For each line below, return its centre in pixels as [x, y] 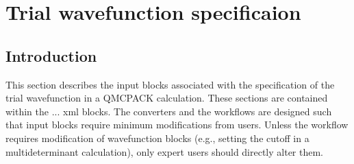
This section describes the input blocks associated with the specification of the [170, 84]
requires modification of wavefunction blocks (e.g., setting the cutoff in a [157, 138]
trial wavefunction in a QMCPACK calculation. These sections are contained [167, 98]
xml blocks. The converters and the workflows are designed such [198, 111]
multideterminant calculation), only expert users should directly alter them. [165, 151]
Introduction [51, 55]
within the [27, 111]
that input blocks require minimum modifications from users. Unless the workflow [177, 125]
